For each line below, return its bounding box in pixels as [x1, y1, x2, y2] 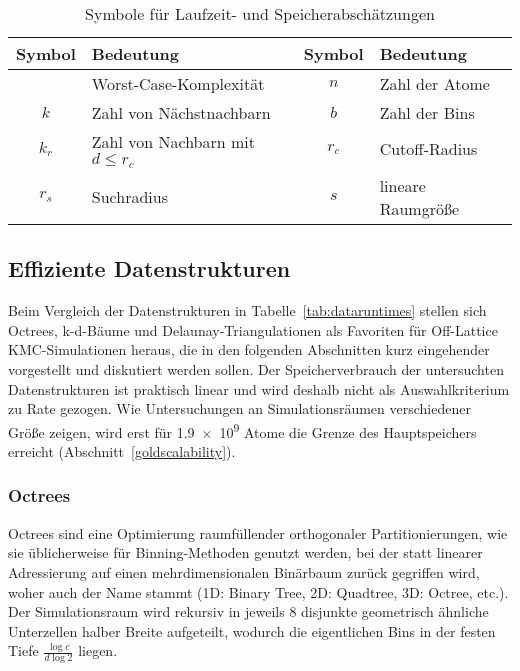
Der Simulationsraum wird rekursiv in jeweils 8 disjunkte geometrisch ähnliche [8, 601, 489, 622]
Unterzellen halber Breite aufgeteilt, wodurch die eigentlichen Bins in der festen [8, 620, 496, 641]
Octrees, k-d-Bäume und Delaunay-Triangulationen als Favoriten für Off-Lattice [8, 319, 498, 340]
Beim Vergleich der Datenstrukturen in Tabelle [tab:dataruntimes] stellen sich [8, 300, 487, 321]
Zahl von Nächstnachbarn [91, 101, 271, 124]
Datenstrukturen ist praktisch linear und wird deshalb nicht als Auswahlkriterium [8, 378, 510, 399]
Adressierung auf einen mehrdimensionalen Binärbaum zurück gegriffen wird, [8, 561, 480, 582]
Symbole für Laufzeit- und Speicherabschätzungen [85, 2, 435, 25]
